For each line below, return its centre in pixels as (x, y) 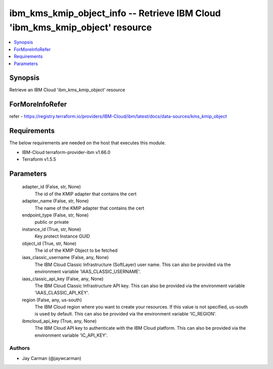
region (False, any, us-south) (52, 300)
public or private (52, 222)
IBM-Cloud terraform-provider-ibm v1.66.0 (66, 152)
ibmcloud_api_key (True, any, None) (59, 321)
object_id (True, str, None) (49, 243)
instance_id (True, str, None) (52, 229)
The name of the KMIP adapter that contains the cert (89, 208)
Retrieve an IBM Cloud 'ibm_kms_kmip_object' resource (67, 90)
